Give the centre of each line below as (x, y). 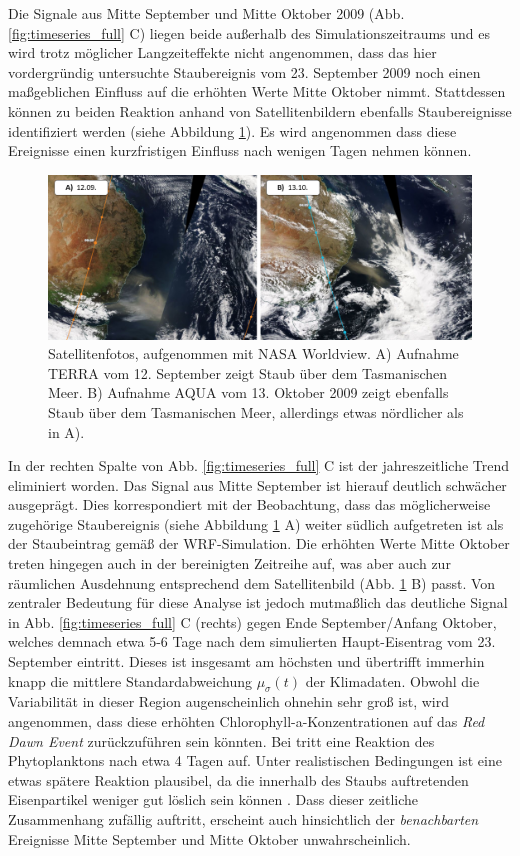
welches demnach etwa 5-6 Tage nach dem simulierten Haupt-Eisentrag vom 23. (252, 641)
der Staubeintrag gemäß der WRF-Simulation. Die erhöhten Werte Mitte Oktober (259, 543)
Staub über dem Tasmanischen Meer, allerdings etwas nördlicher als (256, 411)
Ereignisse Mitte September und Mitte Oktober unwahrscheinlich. (209, 838)
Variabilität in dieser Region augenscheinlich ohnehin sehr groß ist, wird (228, 701)
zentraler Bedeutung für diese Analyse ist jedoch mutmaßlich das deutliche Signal (258, 602)
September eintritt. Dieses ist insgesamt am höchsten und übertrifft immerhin (246, 661)
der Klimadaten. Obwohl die (392, 680)
